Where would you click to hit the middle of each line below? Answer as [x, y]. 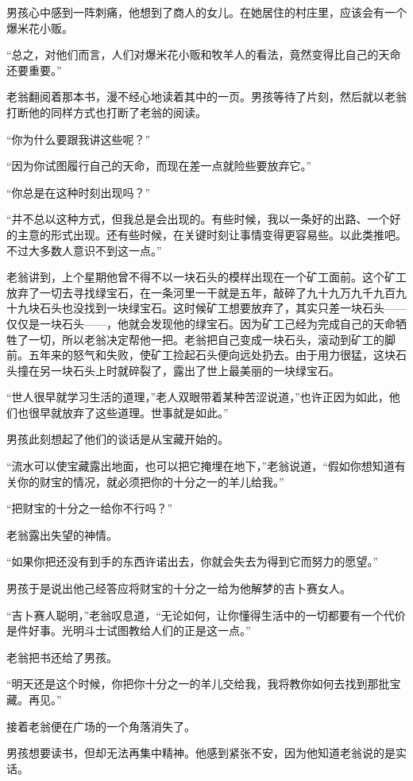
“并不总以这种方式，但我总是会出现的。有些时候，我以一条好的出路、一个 [198, 219]
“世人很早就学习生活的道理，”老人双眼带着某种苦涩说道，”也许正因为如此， [198, 397]
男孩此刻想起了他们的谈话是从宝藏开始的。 [118, 439]
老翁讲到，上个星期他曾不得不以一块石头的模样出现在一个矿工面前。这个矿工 [206, 277]
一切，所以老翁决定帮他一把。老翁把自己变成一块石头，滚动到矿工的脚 [212, 339]
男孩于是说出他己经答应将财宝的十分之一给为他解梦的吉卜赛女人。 [179, 588]
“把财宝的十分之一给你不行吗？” [90, 508]
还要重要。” [34, 70]
